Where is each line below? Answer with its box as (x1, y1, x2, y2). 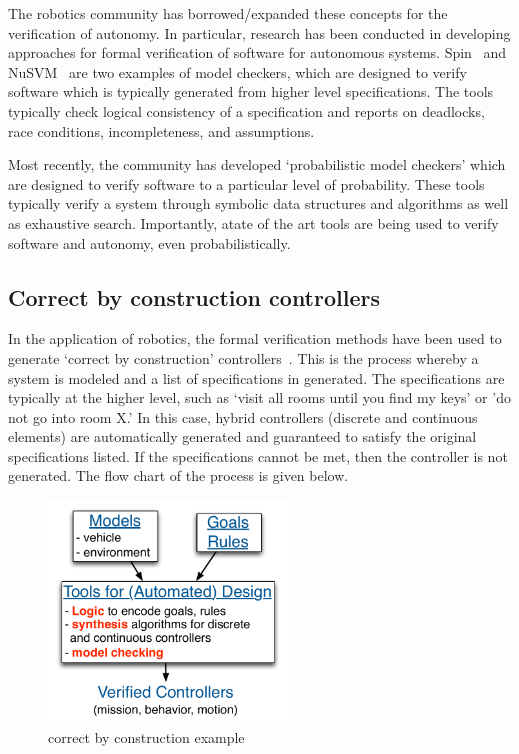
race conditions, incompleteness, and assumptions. (8, 120, 315, 141)
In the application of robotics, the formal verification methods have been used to (8, 328, 502, 349)
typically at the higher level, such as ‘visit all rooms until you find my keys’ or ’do (8, 387, 511, 408)
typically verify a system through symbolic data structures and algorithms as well (8, 193, 509, 214)
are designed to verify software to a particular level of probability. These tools (8, 173, 485, 194)
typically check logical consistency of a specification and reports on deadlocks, (8, 100, 485, 121)
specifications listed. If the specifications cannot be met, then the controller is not (8, 445, 508, 466)
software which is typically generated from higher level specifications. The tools (8, 81, 494, 102)
